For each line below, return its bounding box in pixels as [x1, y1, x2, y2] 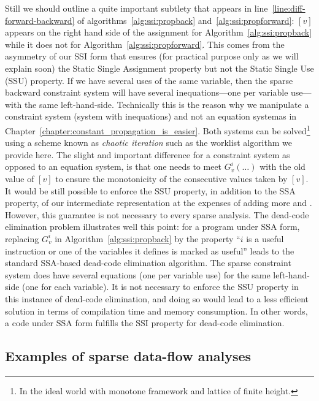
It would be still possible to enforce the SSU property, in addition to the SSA [5, 184, 296, 197]
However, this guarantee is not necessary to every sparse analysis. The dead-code [5, 208, 309, 221]
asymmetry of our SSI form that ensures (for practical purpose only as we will [5, 50, 299, 63]
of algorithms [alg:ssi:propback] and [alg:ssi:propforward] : [77, 13, 294, 26]
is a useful [246, 232, 284, 245]
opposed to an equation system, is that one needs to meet [5, 160, 222, 173]
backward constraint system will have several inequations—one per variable [5, 86, 288, 99]
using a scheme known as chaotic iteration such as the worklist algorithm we [5, 136, 292, 149]
